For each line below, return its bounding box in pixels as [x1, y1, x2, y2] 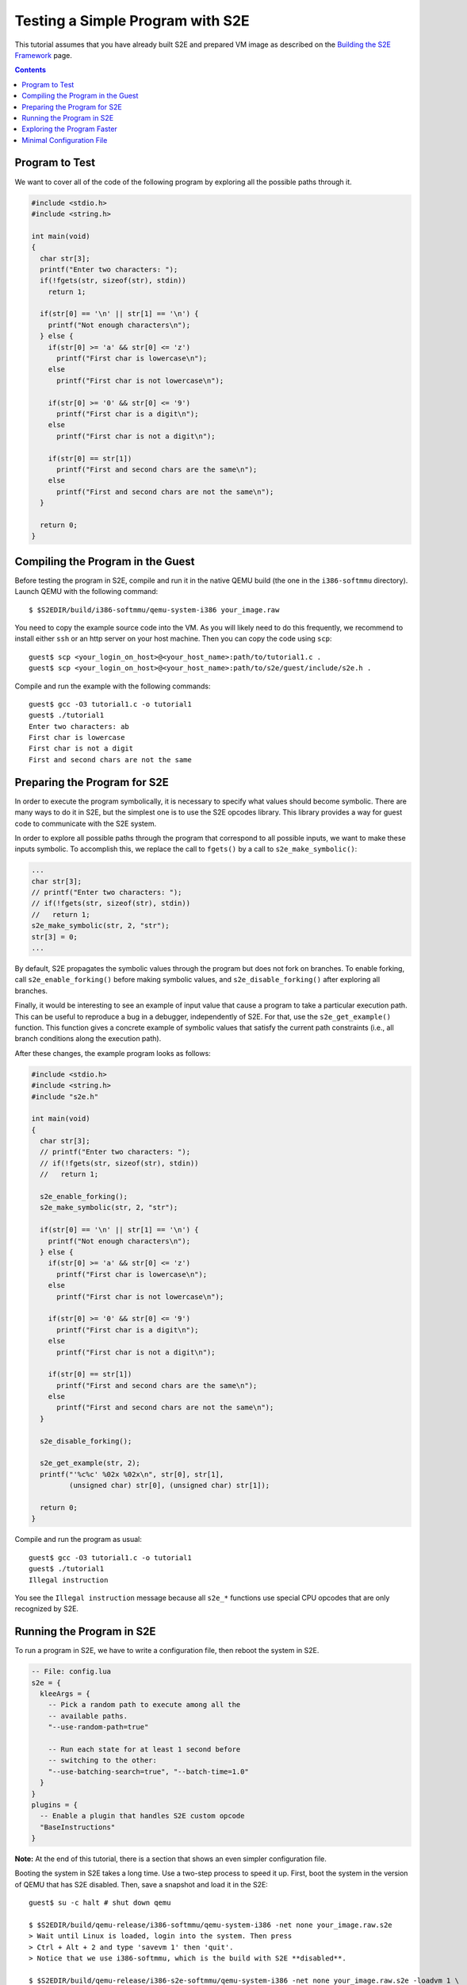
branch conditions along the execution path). [14, 1034, 162, 1043]
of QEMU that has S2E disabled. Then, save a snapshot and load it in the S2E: [14, 1879, 269, 1889]
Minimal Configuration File [21, 135, 108, 145]
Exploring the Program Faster [21, 124, 118, 134]
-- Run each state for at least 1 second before [48, 1744, 241, 1754]
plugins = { [31, 1800, 78, 1810]
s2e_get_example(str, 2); [40, 1459, 140, 1468]
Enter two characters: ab [29, 722, 130, 730]
